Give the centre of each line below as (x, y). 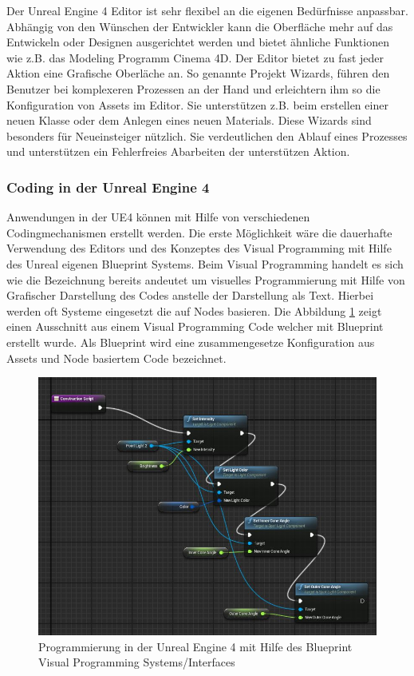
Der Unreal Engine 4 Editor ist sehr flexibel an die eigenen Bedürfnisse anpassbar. (207, 10)
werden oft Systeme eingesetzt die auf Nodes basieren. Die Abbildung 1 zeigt (194, 310)
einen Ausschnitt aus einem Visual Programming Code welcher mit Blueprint (195, 326)
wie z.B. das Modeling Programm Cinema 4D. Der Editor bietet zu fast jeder (195, 57)
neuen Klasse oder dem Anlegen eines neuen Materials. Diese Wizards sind (189, 120)
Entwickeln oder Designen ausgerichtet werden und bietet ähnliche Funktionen (198, 42)
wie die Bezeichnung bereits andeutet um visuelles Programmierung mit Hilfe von (206, 279)
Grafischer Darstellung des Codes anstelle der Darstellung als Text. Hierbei (190, 295)
